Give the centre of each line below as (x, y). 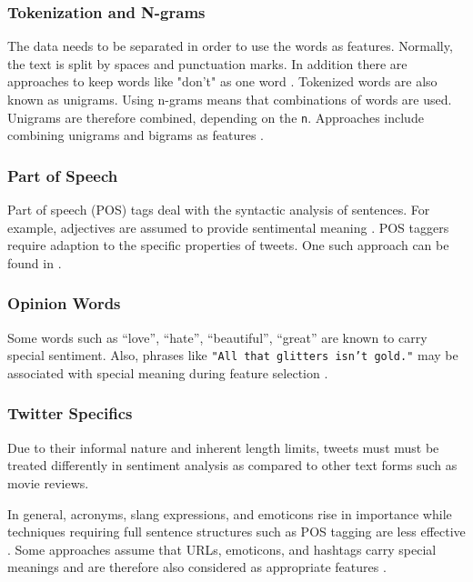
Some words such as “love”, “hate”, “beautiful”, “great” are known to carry (217, 337)
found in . (35, 262)
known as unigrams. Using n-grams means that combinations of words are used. (230, 99)
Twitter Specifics (70, 413)
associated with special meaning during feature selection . (168, 372)
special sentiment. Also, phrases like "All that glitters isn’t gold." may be (233, 355)
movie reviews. (48, 482)
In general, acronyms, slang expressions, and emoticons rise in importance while (230, 513)
